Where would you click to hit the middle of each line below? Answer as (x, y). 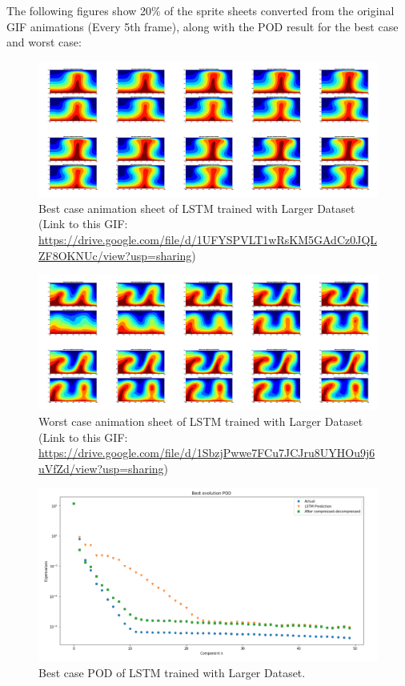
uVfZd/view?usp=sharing (101, 468)
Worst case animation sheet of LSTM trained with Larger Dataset (201, 421)
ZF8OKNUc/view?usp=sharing (115, 255)
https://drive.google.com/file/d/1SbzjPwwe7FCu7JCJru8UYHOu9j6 (207, 453)
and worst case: (44, 42)
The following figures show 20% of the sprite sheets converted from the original (200, 10)
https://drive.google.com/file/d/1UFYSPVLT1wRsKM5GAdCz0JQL (208, 239)
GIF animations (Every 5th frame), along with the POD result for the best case (202, 26)
